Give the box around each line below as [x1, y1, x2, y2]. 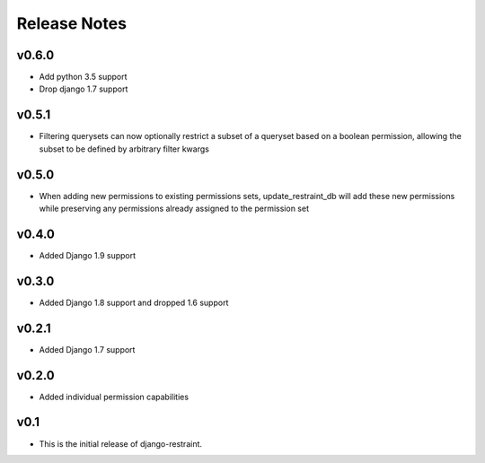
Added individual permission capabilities [39, 391, 189, 402]
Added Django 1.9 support [39, 249, 137, 260]
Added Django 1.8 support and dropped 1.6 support [39, 297, 229, 308]
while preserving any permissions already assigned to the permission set [39, 203, 310, 214]
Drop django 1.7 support [39, 83, 128, 94]
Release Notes [16, 13, 128, 33]
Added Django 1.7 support [39, 344, 136, 354]
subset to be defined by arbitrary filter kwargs [39, 144, 210, 154]
